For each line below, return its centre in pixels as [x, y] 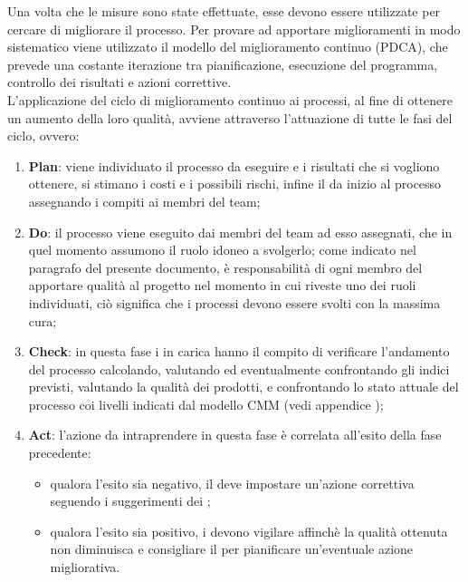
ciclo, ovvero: [43, 136]
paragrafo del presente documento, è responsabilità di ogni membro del [225, 267]
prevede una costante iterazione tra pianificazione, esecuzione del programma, [223, 64]
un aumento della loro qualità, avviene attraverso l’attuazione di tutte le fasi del [230, 117]
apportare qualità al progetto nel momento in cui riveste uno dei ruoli [222, 285]
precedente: [60, 453]
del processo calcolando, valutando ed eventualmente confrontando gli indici [239, 369]
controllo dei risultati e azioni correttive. [119, 82]
